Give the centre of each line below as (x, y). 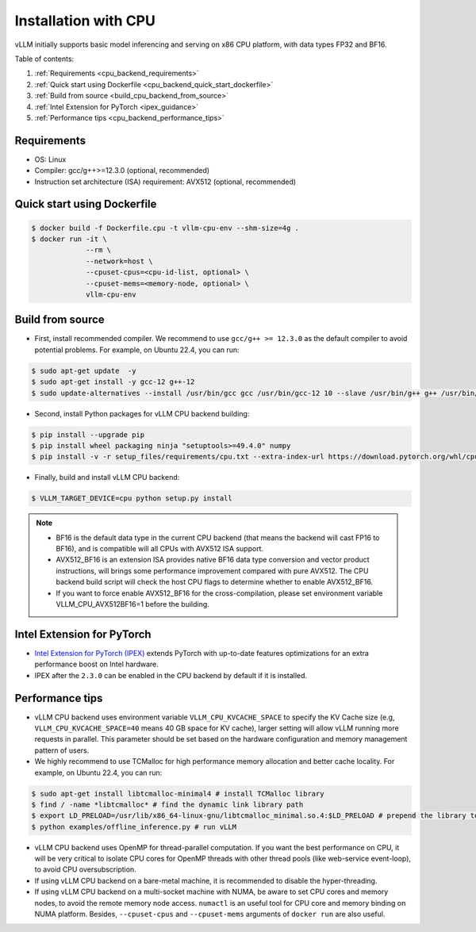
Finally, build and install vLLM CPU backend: (107, 478)
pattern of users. (62, 750)
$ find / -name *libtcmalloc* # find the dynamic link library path (167, 804)
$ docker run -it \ (69, 239)
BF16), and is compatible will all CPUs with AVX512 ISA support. (160, 549)
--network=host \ (120, 261)
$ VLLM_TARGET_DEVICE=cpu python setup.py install (132, 499)
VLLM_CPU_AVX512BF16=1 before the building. (132, 604)
